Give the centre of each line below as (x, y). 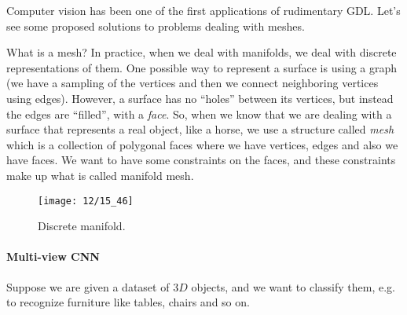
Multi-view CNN (53, 256)
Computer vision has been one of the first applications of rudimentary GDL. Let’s (203, 10)
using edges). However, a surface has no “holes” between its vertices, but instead (200, 98)
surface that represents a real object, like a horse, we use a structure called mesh (200, 129)
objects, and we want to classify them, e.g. (293, 286)
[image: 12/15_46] (86, 201)
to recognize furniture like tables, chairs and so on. (128, 302)
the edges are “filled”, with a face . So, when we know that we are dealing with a (199, 114)
